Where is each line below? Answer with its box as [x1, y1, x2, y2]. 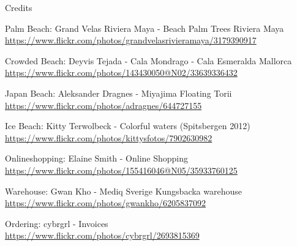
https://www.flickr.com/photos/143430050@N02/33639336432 [5, 66, 238, 79]
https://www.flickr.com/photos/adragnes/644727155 [5, 99, 202, 111]
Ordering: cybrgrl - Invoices [5, 217, 108, 229]
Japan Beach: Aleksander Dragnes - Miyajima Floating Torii [5, 86, 232, 99]
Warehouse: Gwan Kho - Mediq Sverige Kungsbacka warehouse [5, 184, 242, 197]
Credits [5, 1, 32, 13]
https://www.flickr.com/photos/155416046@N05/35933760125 [5, 163, 238, 176]
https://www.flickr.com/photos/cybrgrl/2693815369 [5, 229, 200, 242]
